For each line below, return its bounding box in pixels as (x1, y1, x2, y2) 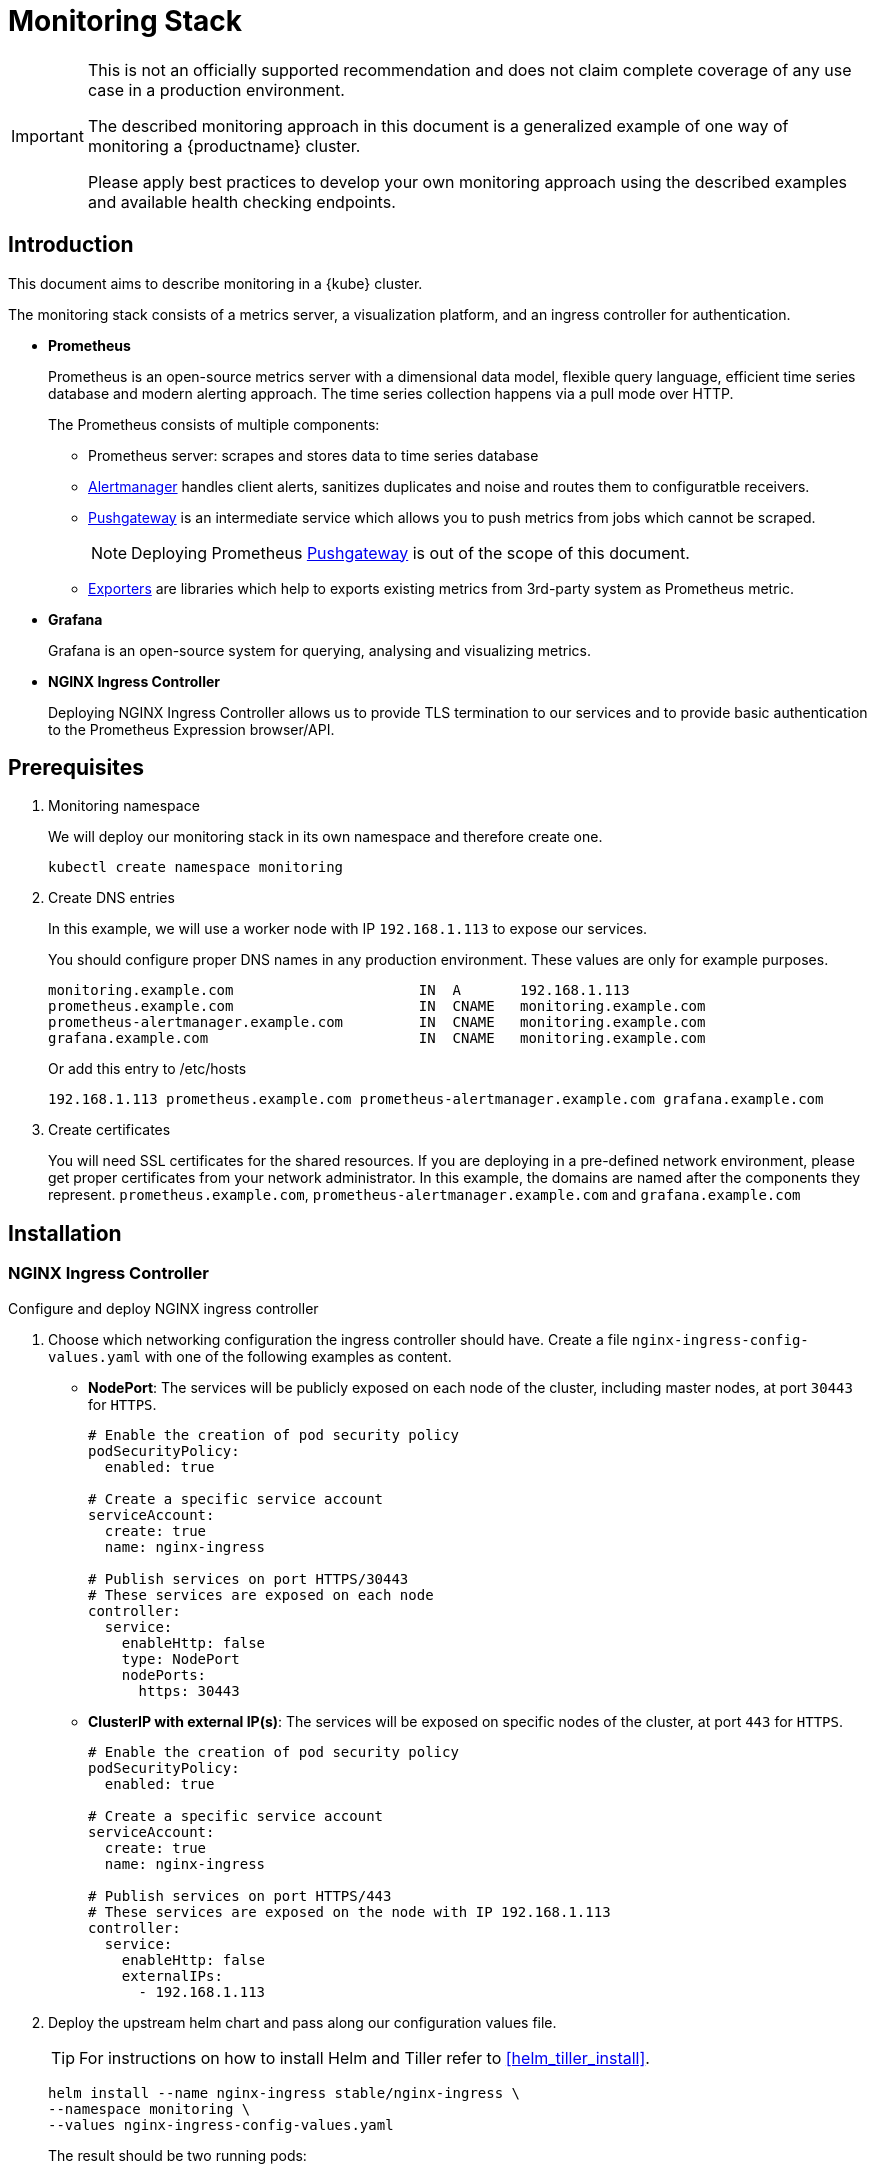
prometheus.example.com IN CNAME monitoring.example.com (48, 998, 706, 1015)
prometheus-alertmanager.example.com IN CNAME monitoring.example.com (48, 1014, 706, 1031)
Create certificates (48, 1121, 171, 1139)
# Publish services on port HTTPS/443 (88, 1887, 392, 1904)
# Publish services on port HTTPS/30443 (88, 1570, 409, 1587)
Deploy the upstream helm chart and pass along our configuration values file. (48, 2013, 557, 2031)
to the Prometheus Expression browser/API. (48, 720, 335, 738)
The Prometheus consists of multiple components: (48, 415, 380, 433)
